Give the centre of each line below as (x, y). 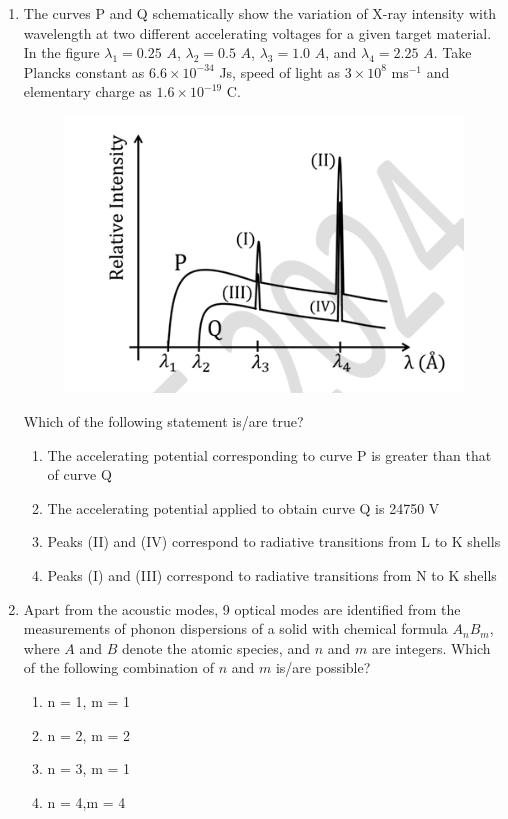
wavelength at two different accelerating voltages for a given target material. (257, 32)
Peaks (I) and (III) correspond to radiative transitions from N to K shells (272, 574)
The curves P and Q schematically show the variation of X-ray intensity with (260, 13)
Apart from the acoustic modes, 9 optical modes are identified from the (242, 608)
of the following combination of (118, 667)
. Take (452, 52)
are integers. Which (431, 647)
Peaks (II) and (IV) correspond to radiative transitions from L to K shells (274, 541)
